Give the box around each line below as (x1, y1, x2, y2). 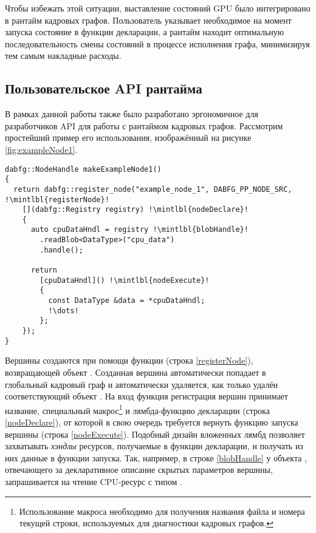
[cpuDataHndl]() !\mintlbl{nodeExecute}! (39, 276, 210, 285)
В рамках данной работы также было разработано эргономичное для (5, 107, 258, 120)
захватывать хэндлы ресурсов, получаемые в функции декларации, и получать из (5, 440, 303, 452)
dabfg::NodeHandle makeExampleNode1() (5, 165, 162, 174)
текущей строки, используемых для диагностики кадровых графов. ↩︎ (19, 517, 274, 529)
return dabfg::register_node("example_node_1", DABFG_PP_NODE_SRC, (13, 185, 292, 194)
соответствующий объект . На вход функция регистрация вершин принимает (5, 390, 288, 402)
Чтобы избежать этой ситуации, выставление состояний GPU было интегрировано (5, 2, 311, 14)
